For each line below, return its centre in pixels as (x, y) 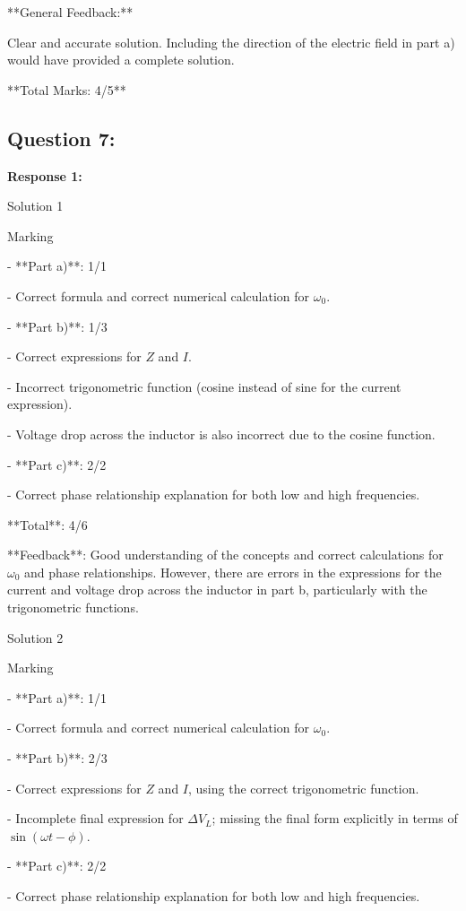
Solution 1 (35, 206)
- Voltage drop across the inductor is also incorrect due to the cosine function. (221, 434)
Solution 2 (35, 637)
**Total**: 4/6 (47, 524)
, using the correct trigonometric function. (304, 788)
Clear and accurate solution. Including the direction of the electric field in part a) (231, 42)
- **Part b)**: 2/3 (57, 758)
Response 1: (45, 175)
